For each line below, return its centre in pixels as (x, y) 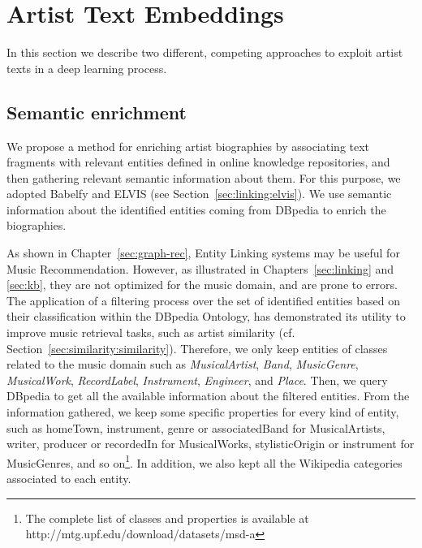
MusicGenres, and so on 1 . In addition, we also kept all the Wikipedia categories (205, 461)
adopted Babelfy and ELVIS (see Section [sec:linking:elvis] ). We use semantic (199, 194)
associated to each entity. (69, 479)
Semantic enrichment (97, 112)
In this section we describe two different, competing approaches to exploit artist (205, 52)
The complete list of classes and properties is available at (167, 518)
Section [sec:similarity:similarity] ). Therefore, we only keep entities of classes (197, 348)
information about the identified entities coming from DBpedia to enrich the (196, 209)
